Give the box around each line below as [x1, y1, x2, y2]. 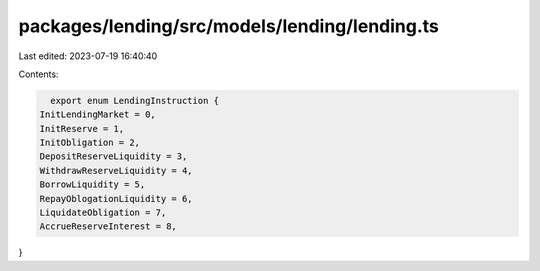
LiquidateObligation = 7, [39, 207, 167, 219]
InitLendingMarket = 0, [39, 109, 157, 120]
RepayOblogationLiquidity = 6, [39, 193, 194, 204]
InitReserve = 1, [39, 123, 125, 134]
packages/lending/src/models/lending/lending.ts [18, 15, 440, 37]
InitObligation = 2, [39, 137, 140, 149]
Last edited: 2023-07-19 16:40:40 [18, 50, 158, 62]
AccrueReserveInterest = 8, [39, 221, 177, 232]
